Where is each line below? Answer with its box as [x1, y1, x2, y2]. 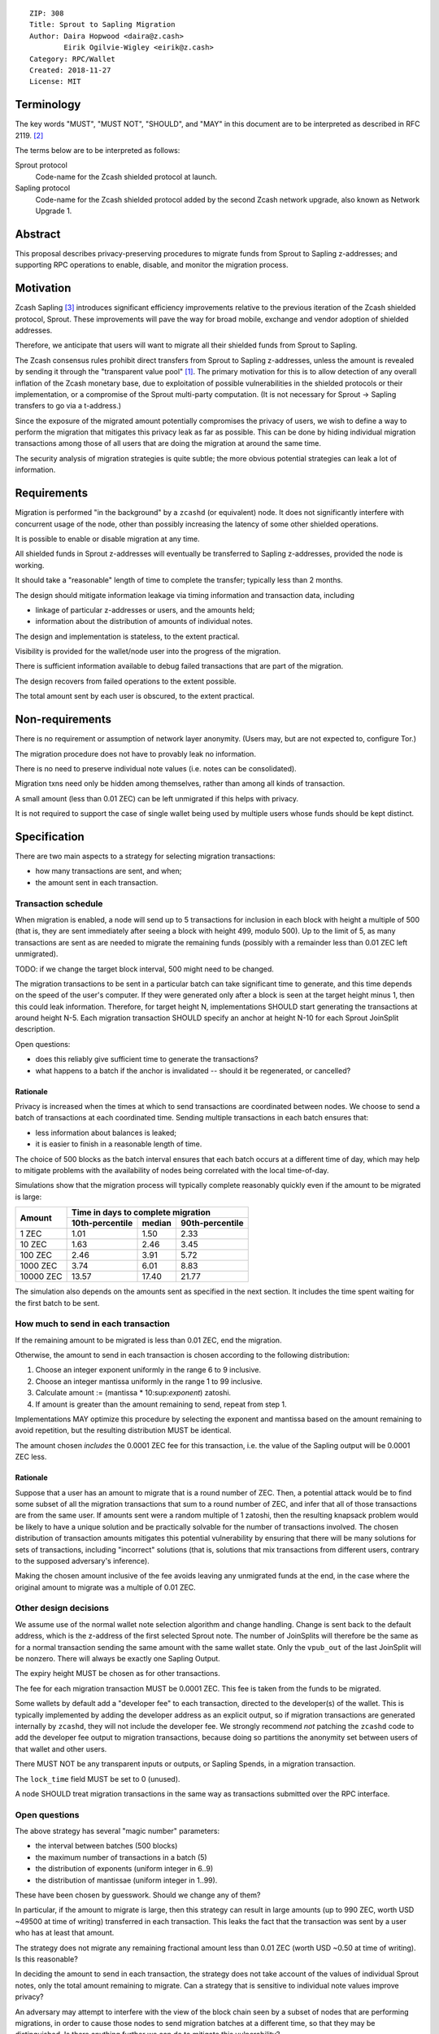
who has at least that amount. [15, 1928, 115, 1938]
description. [15, 1024, 56, 1034]
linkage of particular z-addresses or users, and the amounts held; [35, 605, 255, 614]
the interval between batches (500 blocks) [35, 1841, 178, 1851]
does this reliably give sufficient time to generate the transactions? [35, 1054, 259, 1064]
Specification [15, 830, 85, 844]
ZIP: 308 [29, 9, 64, 18]
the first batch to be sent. [15, 1298, 100, 1307]
